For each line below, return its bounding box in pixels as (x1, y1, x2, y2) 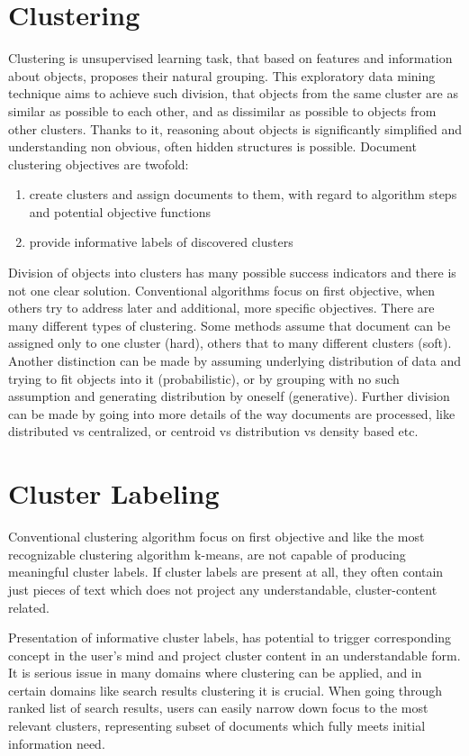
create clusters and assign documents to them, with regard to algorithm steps (29, 185, 457, 204)
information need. (8, 733, 105, 752)
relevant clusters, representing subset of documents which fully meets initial (8, 716, 426, 735)
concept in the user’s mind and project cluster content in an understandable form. (8, 645, 461, 664)
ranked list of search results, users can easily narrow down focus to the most (8, 698, 428, 717)
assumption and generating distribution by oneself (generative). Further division (8, 387, 450, 405)
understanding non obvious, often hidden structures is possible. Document (8, 137, 417, 156)
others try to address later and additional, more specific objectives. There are (8, 298, 435, 317)
